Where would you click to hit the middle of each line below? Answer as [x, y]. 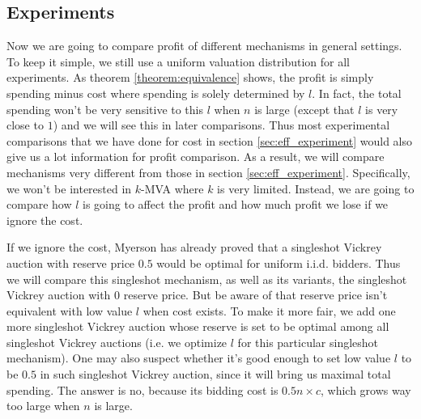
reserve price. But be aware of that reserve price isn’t [255, 295]
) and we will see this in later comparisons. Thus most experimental [221, 125]
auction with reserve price [71, 262]
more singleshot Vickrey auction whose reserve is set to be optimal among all [198, 326]
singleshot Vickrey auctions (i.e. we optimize [117, 342]
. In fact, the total [357, 93]
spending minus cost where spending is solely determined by [156, 93]
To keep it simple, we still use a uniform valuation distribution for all [178, 61]
